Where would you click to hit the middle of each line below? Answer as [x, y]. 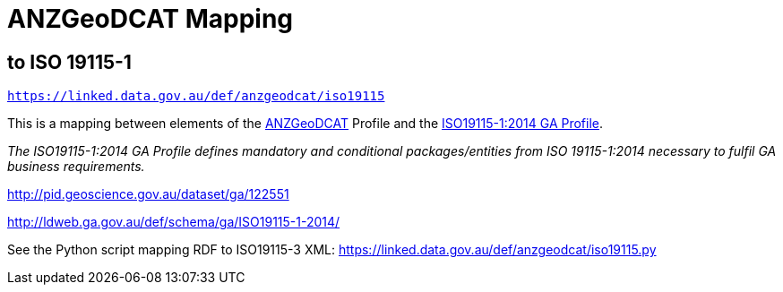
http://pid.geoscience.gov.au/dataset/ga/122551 [148, 194]
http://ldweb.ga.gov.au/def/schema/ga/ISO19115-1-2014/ [174, 222]
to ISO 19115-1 [69, 62]
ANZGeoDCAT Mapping [151, 19]
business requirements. [76, 167]
